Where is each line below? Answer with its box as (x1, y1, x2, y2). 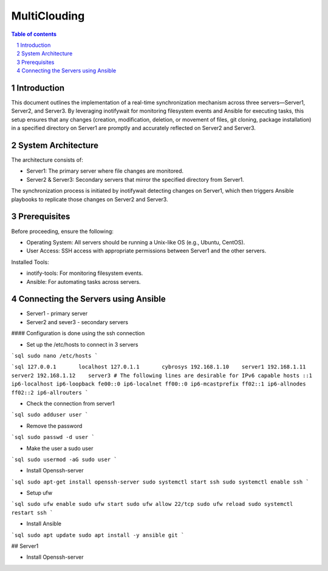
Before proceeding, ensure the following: (11, 227, 114, 235)
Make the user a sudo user (26, 445, 94, 452)
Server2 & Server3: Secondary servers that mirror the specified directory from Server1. (26, 176, 244, 183)
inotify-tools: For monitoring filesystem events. (26, 269, 143, 277)
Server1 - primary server (26, 310, 88, 317)
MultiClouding (11, 9, 85, 22)
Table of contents (11, 30, 57, 38)
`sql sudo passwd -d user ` (11, 434, 95, 441)
